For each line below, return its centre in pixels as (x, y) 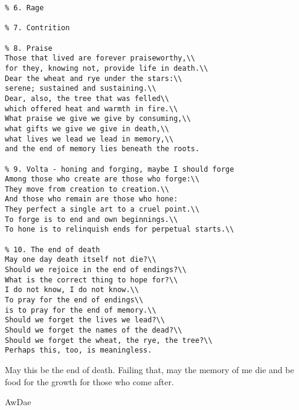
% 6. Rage (24, 8)
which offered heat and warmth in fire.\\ (92, 109)
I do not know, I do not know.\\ (72, 290)
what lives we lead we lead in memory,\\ (89, 139)
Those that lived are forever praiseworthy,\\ (100, 58)
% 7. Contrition (37, 28)
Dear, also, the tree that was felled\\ (87, 98)
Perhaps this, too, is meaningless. (79, 350)
